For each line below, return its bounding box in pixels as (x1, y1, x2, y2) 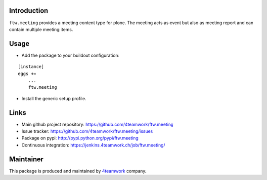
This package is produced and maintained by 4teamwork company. (9, 168, 147, 174)
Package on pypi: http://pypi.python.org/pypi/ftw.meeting (21, 135, 138, 141)
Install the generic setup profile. (21, 95, 87, 101)
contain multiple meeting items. (9, 26, 73, 32)
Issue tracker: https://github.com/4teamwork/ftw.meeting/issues (21, 128, 153, 134)
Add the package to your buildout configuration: (21, 52, 120, 58)
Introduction (9, 6, 48, 15)
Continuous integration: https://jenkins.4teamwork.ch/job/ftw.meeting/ (21, 142, 165, 148)
